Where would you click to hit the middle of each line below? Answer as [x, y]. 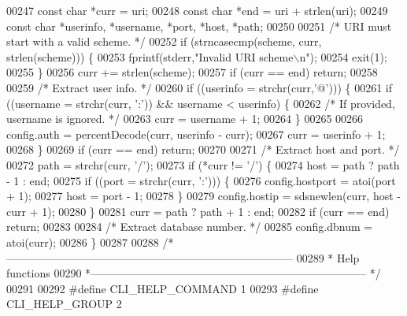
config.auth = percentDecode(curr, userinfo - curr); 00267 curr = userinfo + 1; [196, 134]
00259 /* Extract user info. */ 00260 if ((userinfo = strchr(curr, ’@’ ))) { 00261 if [200, 87]
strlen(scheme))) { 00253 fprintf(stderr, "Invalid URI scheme [150, 56]
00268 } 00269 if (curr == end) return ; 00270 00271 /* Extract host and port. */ [203, 149]
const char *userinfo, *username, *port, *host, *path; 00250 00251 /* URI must [199, 26]
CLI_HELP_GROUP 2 [64, 304]
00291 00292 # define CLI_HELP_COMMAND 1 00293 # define [163, 288]
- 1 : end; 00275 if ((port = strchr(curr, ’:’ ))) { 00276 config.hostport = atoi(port [201, 180]
